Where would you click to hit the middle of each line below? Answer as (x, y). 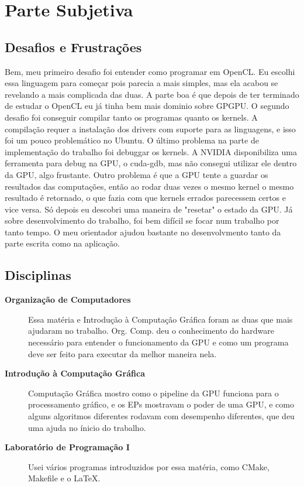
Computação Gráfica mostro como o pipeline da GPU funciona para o (153, 393)
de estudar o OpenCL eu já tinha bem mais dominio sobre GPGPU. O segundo (147, 106)
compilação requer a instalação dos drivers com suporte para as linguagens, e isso (150, 129)
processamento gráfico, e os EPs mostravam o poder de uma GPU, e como (161, 404)
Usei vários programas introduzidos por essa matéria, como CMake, (149, 466)
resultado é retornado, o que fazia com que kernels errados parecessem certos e (145, 198)
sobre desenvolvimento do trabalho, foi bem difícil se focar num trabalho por (142, 220)
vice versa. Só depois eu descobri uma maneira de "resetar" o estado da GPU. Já (149, 209)
